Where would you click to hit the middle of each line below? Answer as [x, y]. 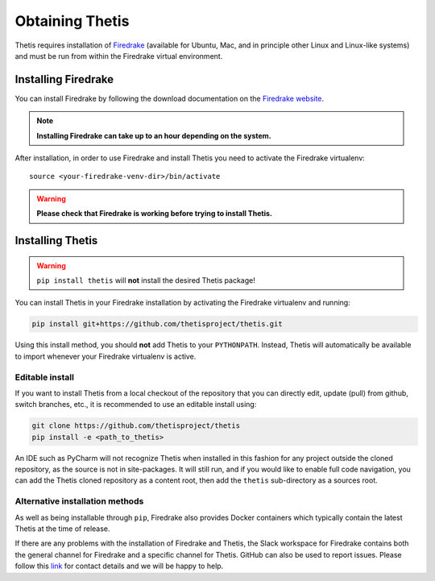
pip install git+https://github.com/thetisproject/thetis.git [157, 324]
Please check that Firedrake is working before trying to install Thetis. [155, 214]
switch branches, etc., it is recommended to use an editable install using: [136, 405]
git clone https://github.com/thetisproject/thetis [136, 426]
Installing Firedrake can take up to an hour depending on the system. [154, 135]
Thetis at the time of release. [62, 529]
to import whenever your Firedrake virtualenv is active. [106, 356]
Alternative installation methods [79, 501]
